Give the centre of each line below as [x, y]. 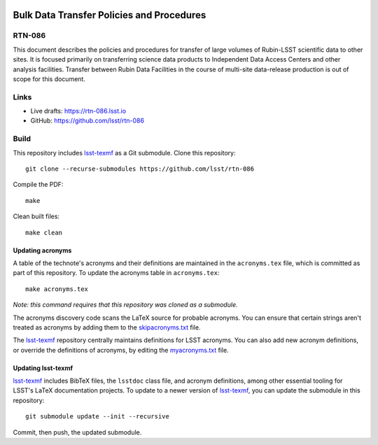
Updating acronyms [42, 250]
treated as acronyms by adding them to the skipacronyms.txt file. [107, 327]
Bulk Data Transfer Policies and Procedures [110, 15]
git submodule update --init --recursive [97, 417]
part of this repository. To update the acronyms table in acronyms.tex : [116, 273]
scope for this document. [49, 79]
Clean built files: [36, 216]
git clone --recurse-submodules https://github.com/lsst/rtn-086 [140, 169]
